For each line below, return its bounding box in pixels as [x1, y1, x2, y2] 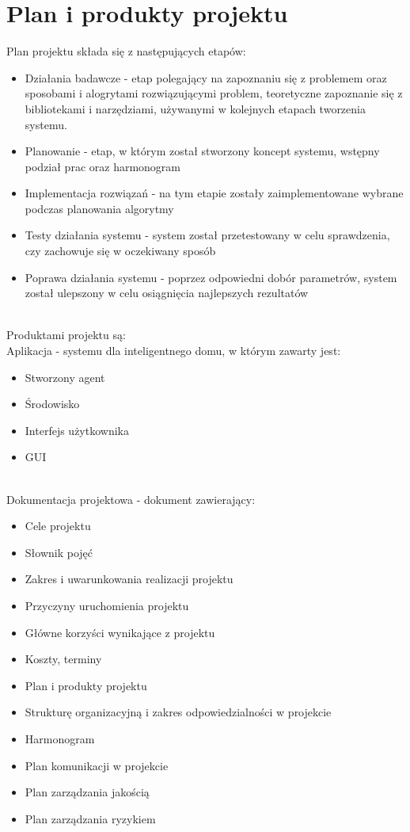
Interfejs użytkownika [25, 422, 129, 438]
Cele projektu [25, 517, 91, 534]
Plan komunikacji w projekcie [25, 757, 169, 773]
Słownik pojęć [25, 544, 93, 560]
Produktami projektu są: [6, 326, 126, 343]
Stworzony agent [25, 368, 105, 385]
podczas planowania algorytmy [25, 200, 174, 216]
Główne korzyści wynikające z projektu [25, 624, 215, 640]
